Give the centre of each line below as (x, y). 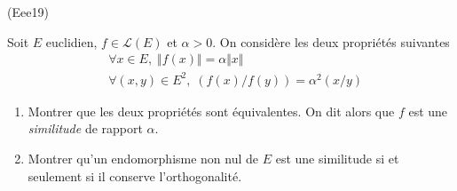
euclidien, (71, 41)
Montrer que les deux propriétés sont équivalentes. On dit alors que (211, 111)
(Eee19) (28, 12)
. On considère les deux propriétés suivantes (331, 41)
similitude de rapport (85, 128)
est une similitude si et (337, 158)
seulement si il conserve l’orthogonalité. (135, 175)
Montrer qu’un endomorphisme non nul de (143, 158)
